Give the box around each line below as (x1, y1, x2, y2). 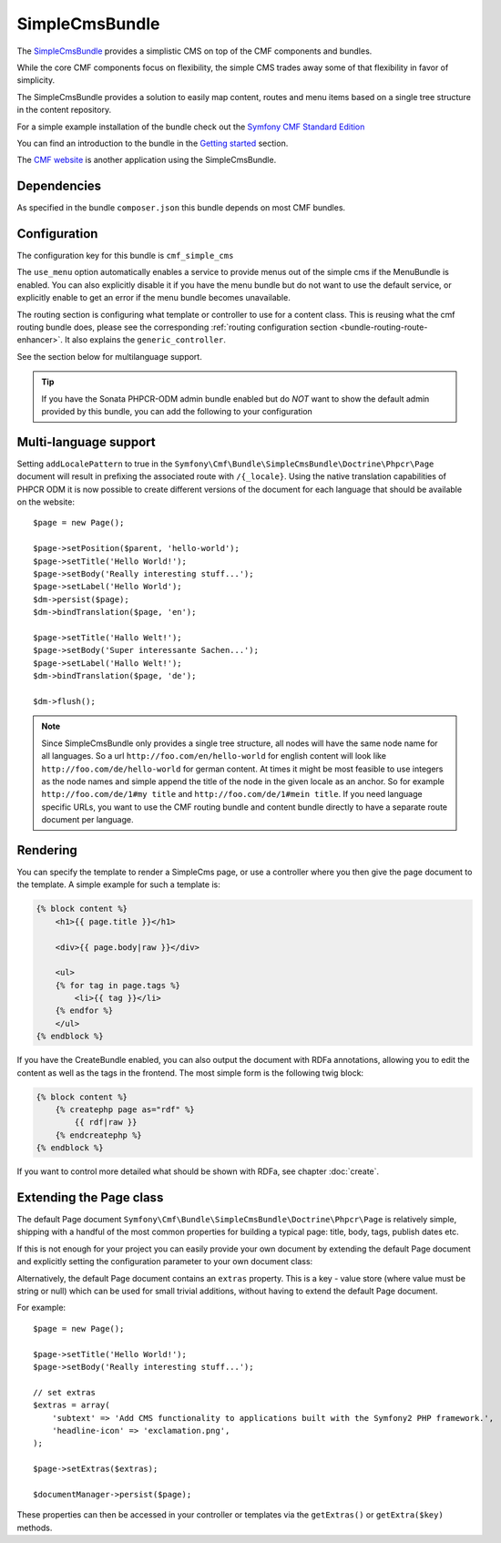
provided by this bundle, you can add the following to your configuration (41, 406, 313, 416)
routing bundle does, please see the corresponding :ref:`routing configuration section (16, 322, 338, 332)
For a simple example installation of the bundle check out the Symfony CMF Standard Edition (16, 121, 365, 132)
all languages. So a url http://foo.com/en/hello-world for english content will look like (41, 751, 387, 761)
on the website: (16, 496, 75, 507)
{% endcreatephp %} (55, 1129, 143, 1140)
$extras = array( (33, 1400, 110, 1411)
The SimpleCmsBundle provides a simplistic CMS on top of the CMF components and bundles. (16, 46, 373, 56)
